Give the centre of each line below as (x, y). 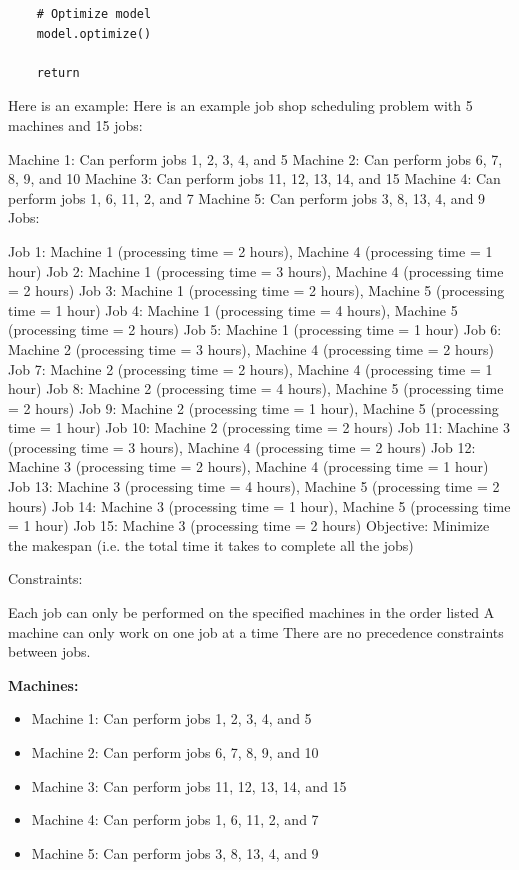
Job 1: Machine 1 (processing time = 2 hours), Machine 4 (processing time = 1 (250, 250)
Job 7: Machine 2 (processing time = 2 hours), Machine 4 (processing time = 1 (250, 368)
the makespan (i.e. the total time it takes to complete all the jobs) (211, 544)
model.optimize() (94, 33)
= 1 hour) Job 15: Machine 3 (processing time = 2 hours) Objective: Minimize (249, 525)
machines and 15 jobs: (75, 124)
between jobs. (49, 651)
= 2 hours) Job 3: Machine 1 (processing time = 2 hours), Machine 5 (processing (256, 290)
